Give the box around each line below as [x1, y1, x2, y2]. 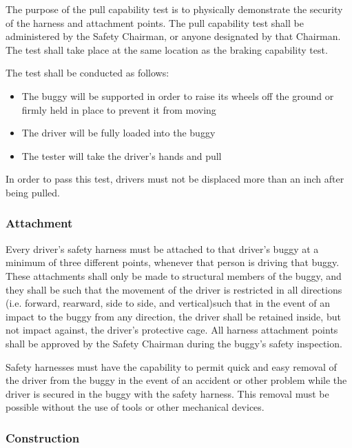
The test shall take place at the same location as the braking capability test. [6, 42, 328, 57]
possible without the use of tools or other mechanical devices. [6, 400, 265, 414]
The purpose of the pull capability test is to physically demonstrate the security [6, 2, 343, 16]
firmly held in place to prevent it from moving [21, 102, 216, 116]
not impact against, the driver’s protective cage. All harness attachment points [6, 323, 338, 337]
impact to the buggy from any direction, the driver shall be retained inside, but [6, 309, 341, 323]
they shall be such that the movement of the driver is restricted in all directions [6, 282, 342, 296]
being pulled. [6, 185, 60, 199]
